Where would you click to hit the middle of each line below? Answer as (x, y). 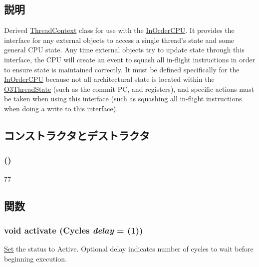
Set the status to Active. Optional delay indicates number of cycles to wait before (129, 249)
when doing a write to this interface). (61, 108)
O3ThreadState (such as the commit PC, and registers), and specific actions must (129, 89)
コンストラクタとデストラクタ (77, 135)
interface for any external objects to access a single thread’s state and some (119, 40)
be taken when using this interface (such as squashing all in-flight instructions (123, 99)
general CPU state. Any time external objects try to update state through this (124, 50)
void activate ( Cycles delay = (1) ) (74, 230)
